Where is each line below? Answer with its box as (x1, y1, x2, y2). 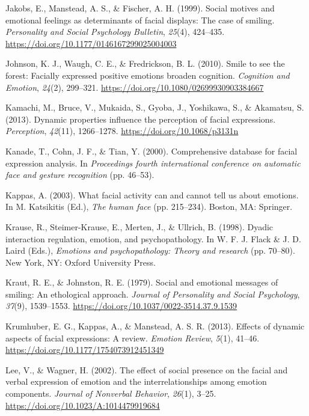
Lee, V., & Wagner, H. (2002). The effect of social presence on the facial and (5, 363, 288, 376)
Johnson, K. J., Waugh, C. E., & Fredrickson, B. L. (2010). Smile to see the (5, 57, 285, 70)
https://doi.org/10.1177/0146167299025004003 (5, 37, 177, 49)
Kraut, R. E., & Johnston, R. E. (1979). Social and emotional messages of (5, 276, 278, 289)
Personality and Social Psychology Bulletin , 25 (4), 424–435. (5, 25, 225, 38)
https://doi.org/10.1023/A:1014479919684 (5, 399, 160, 411)
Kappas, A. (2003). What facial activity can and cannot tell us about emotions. (5, 188, 299, 201)
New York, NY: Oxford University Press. (5, 255, 156, 268)
